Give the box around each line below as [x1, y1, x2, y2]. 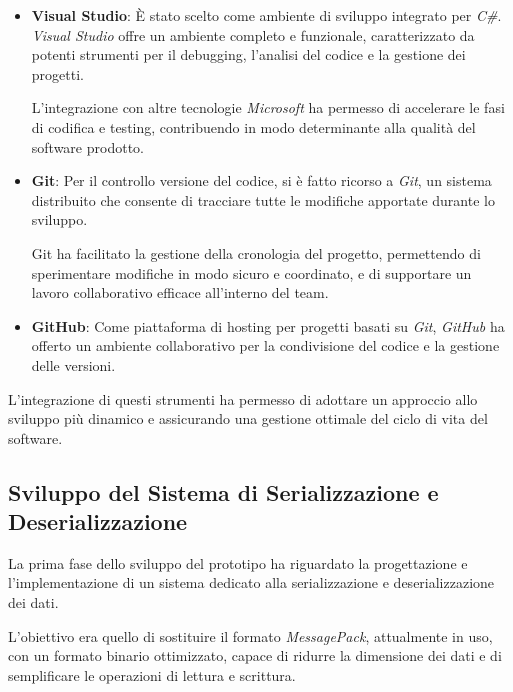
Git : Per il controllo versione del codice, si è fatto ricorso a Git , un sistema [31, 170, 492, 191]
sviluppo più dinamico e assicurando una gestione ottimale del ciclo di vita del [8, 408, 488, 429]
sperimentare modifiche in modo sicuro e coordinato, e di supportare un [31, 262, 472, 283]
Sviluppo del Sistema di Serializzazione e [8, 476, 439, 507]
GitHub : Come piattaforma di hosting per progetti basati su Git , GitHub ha [31, 315, 505, 336]
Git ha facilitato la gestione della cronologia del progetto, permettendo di [31, 242, 481, 263]
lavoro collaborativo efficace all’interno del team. [31, 282, 329, 303]
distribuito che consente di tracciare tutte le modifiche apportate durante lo [31, 189, 495, 210]
